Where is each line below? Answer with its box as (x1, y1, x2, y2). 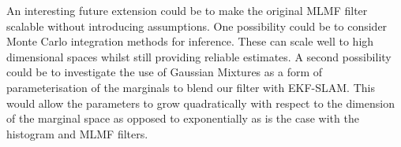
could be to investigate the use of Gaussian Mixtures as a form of (6, 64, 323, 80)
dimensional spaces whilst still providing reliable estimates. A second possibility (6, 48, 392, 64)
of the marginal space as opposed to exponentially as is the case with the (6, 110, 359, 127)
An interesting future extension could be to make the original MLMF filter (6, 2, 368, 18)
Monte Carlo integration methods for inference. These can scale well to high (6, 33, 374, 50)
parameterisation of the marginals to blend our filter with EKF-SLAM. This (6, 79, 375, 95)
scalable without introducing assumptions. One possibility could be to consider (6, 17, 388, 34)
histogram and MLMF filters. (6, 125, 148, 141)
